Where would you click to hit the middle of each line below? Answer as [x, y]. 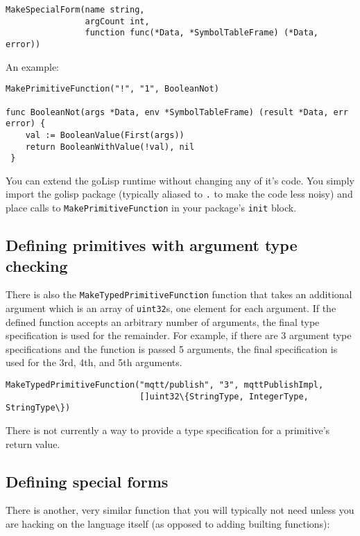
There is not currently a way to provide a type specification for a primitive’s [168, 430]
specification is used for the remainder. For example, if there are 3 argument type [179, 335]
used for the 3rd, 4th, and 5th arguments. [94, 362]
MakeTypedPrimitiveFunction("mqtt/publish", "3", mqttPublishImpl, [165, 385]
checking [37, 265]
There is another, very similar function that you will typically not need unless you [180, 510]
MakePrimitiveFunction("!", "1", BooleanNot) [112, 89]
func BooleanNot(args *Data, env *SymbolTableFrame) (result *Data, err [177, 112]
